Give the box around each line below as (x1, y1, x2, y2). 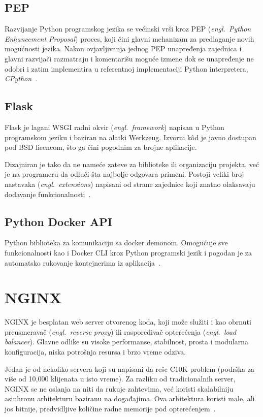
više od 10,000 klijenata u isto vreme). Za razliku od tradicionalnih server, (5, 373, 236, 384)
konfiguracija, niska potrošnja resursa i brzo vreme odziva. (5, 346, 186, 357)
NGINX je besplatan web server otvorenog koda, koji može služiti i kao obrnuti (5, 316, 251, 327)
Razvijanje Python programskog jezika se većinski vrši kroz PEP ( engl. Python (5, 23, 251, 34)
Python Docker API (5, 213, 112, 229)
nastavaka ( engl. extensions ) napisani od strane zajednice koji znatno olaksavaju (5, 178, 255, 189)
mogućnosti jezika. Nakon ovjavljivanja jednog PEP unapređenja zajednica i (5, 43, 242, 54)
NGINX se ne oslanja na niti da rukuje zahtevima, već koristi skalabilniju (5, 383, 234, 394)
